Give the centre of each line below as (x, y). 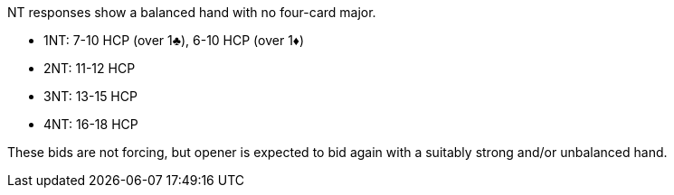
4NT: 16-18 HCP (91, 124)
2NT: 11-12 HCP (90, 68)
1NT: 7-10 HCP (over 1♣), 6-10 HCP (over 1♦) (174, 40)
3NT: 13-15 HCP (90, 96)
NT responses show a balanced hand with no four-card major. (192, 12)
